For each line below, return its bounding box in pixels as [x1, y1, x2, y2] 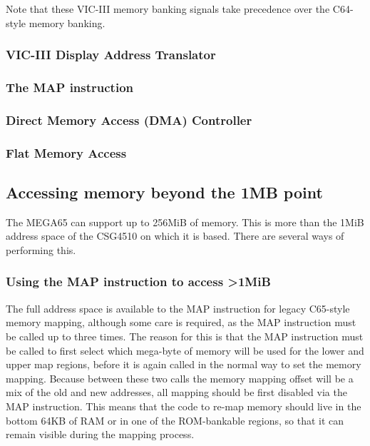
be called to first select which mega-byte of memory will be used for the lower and [6, 343, 364, 358]
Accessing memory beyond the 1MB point [6, 181, 323, 203]
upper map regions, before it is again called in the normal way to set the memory [6, 357, 361, 372]
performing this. [6, 242, 76, 257]
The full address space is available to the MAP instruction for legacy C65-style [6, 300, 350, 315]
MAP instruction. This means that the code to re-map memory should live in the [6, 398, 361, 413]
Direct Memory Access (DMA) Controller [6, 111, 252, 128]
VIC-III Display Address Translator [6, 46, 216, 64]
